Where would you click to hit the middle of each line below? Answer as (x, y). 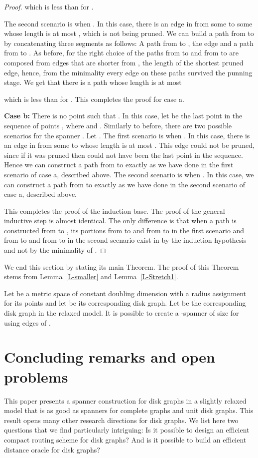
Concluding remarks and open (110, 357)
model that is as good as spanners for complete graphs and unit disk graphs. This (129, 410)
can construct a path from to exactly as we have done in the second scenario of (125, 184)
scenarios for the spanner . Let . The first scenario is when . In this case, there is (127, 135)
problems (36, 376)
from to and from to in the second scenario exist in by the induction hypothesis (125, 240)
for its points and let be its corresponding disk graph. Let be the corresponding (125, 303)
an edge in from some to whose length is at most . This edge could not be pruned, (129, 145)
